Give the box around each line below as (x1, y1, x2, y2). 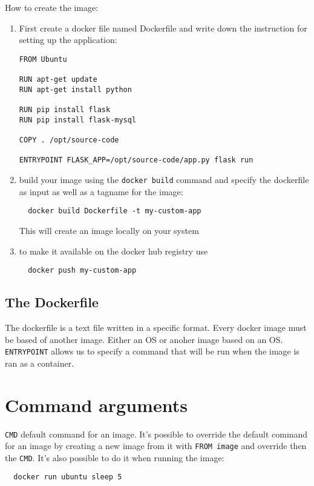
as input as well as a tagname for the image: (19, 185, 183, 198)
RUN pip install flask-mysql (19, 115, 137, 124)
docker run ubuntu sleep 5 (13, 473, 122, 482)
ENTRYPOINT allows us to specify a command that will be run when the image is (5, 345, 299, 358)
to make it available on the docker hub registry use (19, 244, 208, 257)
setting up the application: (19, 33, 117, 46)
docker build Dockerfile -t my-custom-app (28, 207, 201, 216)
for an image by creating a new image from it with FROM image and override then (5, 439, 307, 452)
